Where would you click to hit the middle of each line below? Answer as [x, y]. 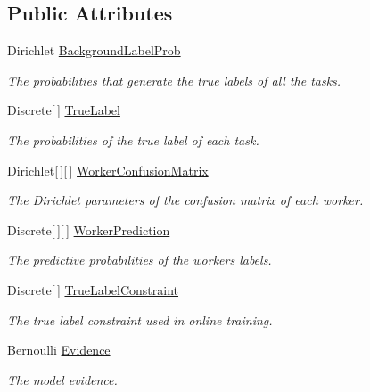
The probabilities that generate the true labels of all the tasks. [174, 80]
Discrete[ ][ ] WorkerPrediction [89, 229]
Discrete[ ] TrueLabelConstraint [93, 289]
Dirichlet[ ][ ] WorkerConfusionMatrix [108, 170]
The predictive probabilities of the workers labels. [140, 260]
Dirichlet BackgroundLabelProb [94, 50]
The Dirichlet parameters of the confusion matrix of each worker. [185, 200]
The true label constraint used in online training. [140, 319]
